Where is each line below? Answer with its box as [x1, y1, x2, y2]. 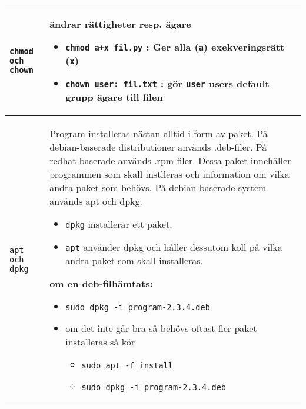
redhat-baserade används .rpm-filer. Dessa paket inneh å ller [49, 154, 291, 167]
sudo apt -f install [81, 361, 173, 370]
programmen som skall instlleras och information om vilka [49, 167, 290, 181]
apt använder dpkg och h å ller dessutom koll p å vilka [65, 240, 282, 254]
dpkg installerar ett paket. [65, 217, 172, 231]
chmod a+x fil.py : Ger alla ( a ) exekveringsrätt [65, 40, 285, 54]
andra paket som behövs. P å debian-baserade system [49, 181, 267, 194]
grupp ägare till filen [65, 90, 163, 104]
